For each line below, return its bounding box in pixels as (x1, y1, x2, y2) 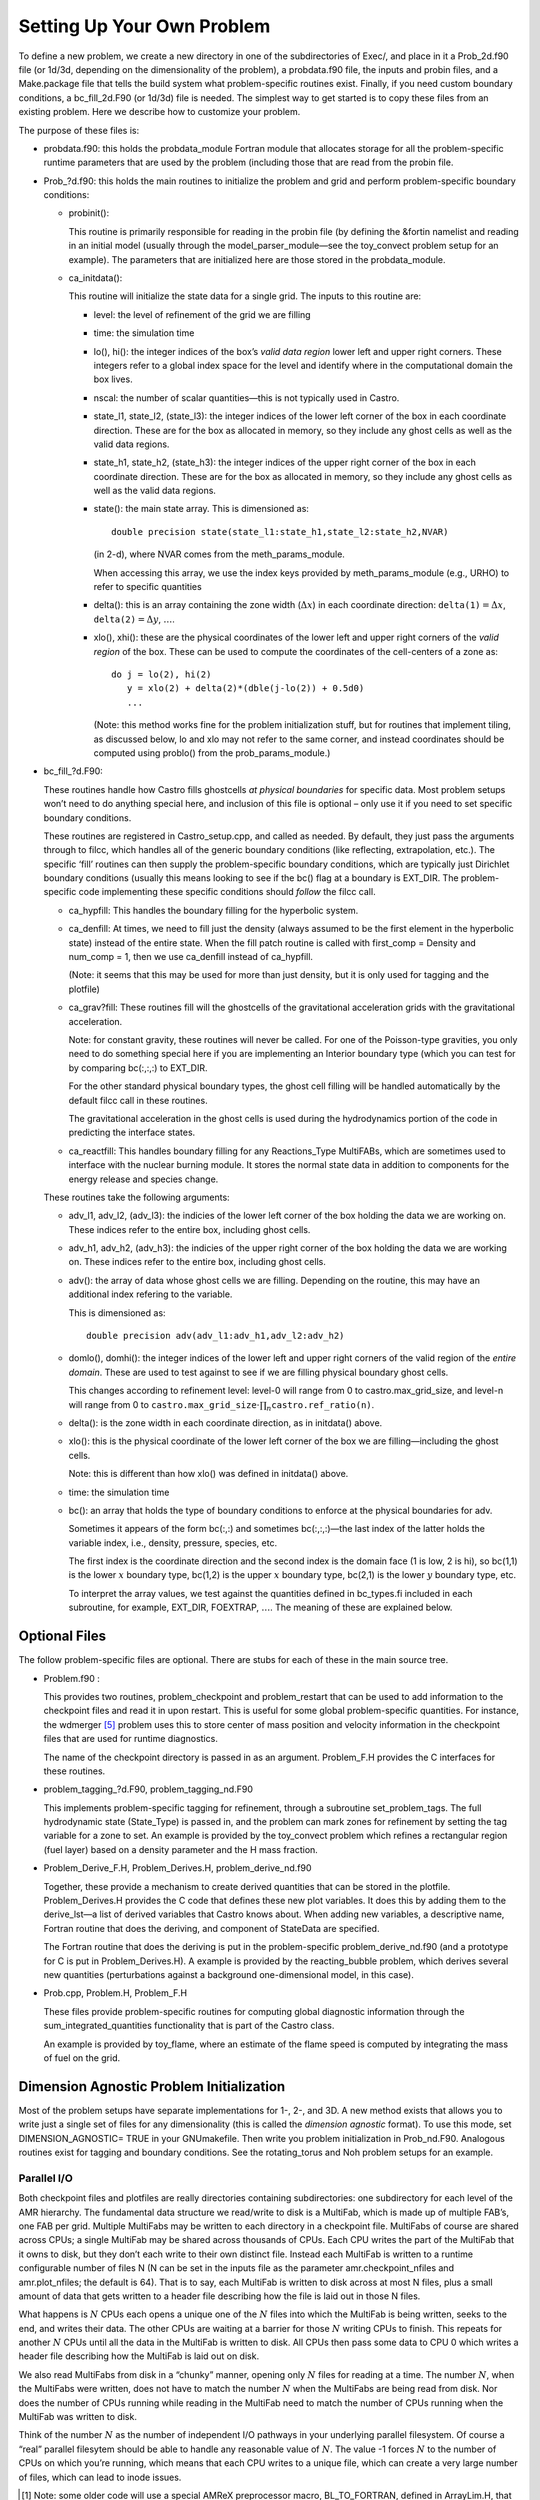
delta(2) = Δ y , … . (93, 613, 175, 625)
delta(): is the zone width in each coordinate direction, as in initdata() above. (68, 1416, 383, 1429)
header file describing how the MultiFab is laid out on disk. (18, 2350, 260, 2362)
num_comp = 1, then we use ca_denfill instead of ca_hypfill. (68, 951, 314, 963)
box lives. (93, 373, 134, 385)
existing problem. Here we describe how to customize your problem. (18, 106, 301, 118)
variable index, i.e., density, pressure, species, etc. (68, 1536, 278, 1549)
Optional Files (18, 1628, 107, 1645)
